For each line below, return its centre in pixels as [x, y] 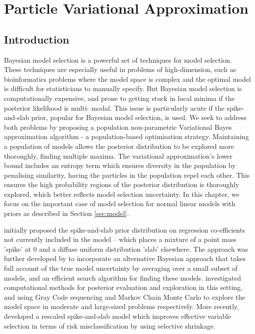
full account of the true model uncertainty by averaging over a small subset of [121, 268]
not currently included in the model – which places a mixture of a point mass [120, 239]
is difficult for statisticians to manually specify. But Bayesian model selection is [123, 88]
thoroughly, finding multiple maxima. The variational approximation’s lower [118, 155]
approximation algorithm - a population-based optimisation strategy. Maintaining [127, 136]
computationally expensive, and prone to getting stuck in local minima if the [119, 98]
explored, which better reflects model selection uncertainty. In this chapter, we [122, 194]
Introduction [37, 39]
